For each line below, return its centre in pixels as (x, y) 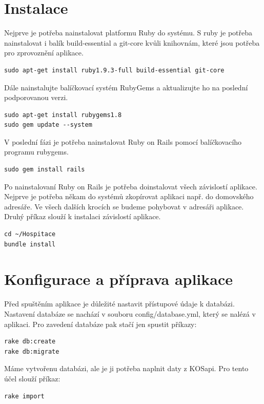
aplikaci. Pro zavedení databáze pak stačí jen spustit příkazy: (100, 324)
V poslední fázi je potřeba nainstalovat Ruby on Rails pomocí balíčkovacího (123, 141)
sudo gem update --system (48, 125)
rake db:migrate (32, 351)
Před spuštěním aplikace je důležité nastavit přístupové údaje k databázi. (119, 304)
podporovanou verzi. (36, 97)
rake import (24, 396)
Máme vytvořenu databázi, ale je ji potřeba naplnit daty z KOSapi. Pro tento (126, 368)
